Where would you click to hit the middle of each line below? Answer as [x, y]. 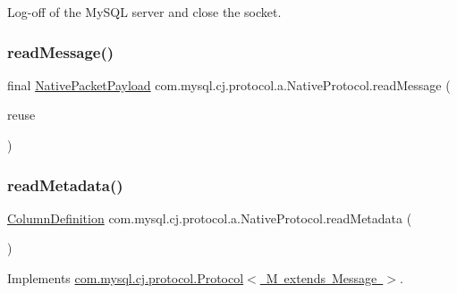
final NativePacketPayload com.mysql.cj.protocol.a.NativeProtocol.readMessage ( [229, 84]
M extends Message [322, 278]
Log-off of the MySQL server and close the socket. [144, 12]
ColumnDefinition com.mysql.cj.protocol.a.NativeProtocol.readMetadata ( [210, 218]
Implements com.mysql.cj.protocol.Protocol [126, 278]
